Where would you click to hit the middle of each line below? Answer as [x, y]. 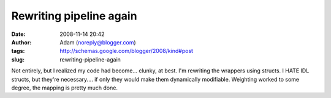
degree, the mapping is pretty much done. [64, 88]
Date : [18, 34]
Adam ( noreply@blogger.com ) [98, 42]
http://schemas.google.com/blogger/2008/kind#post [126, 51]
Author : [21, 42]
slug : [18, 59]
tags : [18, 51]
